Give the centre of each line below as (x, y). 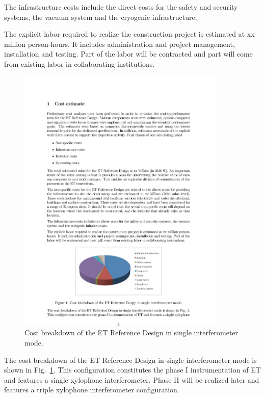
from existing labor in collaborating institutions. (79, 63)
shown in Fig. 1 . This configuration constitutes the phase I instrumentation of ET (132, 370)
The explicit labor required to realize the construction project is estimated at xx (129, 34)
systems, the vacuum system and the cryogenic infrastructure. (101, 17)
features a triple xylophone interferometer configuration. (92, 390)
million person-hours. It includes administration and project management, (120, 44)
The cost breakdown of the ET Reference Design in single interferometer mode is (130, 360)
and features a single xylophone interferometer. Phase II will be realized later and (132, 379)
